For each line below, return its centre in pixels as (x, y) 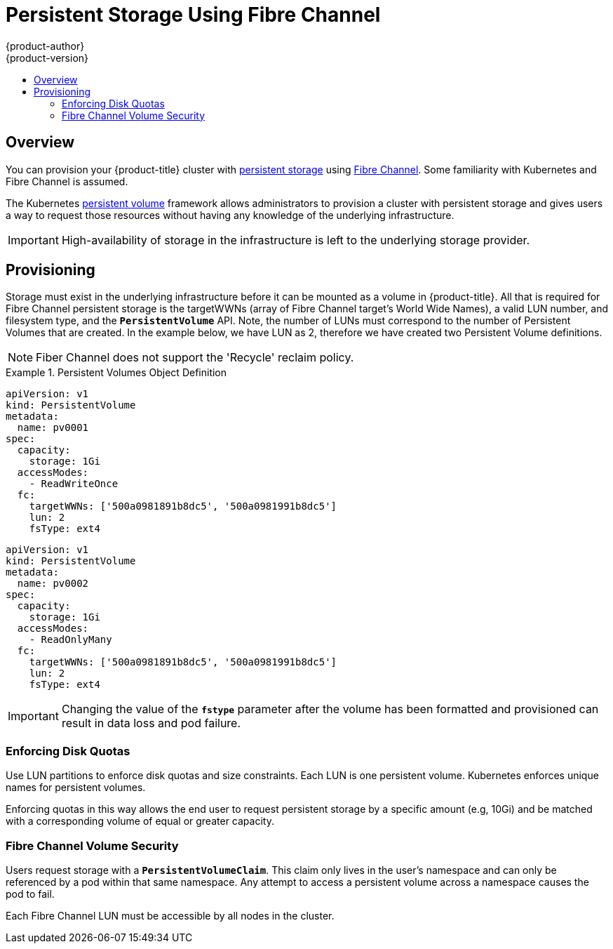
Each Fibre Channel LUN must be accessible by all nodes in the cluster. (170, 915)
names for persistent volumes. (76, 788)
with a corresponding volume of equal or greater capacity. (140, 821)
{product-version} (47, 58)
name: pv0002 (53, 584)
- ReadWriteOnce (74, 484)
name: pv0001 (53, 428)
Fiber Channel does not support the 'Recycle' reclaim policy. (195, 358)
